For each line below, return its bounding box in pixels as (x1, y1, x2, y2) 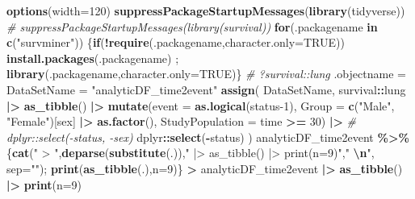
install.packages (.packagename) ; (6, 49, 179, 66)
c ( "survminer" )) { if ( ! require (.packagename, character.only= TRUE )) (6, 34, 345, 51)
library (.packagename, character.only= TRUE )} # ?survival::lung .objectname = (6, 65, 406, 82)
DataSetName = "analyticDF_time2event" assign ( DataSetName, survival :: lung (6, 81, 406, 97)
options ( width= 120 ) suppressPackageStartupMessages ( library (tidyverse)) (6, 2, 405, 19)
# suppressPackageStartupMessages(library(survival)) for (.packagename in (6, 18, 378, 35)
